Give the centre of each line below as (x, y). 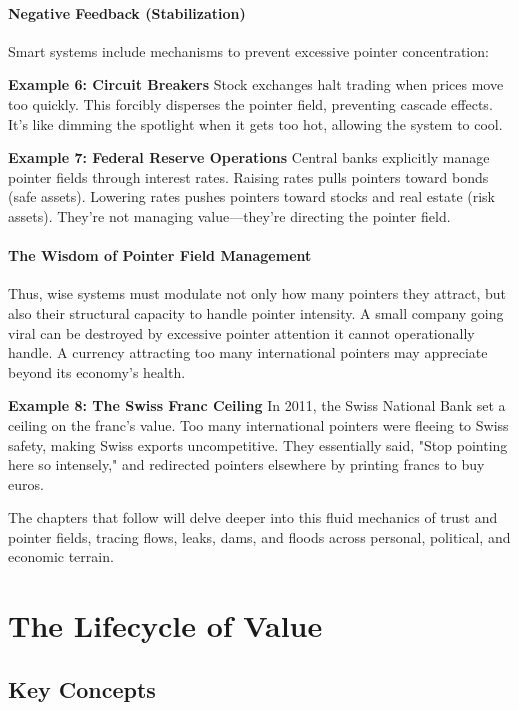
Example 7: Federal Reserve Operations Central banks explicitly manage (249, 157)
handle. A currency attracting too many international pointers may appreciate (248, 352)
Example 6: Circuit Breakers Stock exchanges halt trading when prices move (256, 84)
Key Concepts (82, 688)
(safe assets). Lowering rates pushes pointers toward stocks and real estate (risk (252, 196)
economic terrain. (61, 556)
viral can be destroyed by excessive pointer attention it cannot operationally (241, 332)
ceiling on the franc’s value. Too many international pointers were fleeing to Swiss (258, 424)
